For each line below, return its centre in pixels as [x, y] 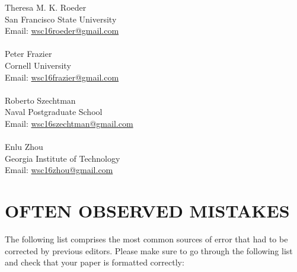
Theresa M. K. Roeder [46, 7]
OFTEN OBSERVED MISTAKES [147, 211]
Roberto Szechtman [40, 100]
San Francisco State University [61, 19]
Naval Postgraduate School [54, 112]
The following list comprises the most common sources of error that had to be [146, 239]
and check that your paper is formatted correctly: [95, 262]
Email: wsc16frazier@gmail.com [62, 77]
